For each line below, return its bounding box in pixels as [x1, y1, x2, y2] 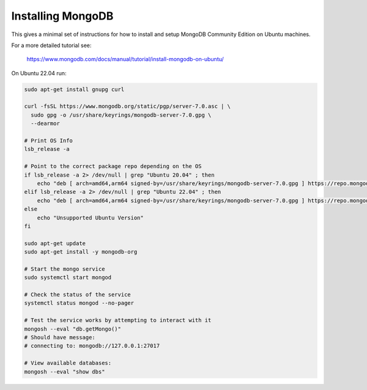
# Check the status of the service [24, 291, 131, 298]
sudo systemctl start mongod [24, 274, 112, 281]
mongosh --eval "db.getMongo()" [24, 325, 122, 333]
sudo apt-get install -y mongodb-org [24, 248, 138, 256]
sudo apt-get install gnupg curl [24, 86, 125, 93]
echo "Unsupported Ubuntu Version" [37, 214, 144, 221]
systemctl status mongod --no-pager [24, 300, 135, 307]
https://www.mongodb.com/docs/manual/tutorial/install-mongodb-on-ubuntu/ [26, 56, 224, 63]
